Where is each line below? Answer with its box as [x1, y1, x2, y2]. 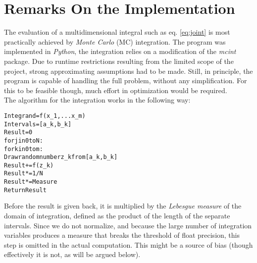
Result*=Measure [4, 178, 57, 186]
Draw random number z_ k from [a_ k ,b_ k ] [4, 154, 118, 161]
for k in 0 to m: [4, 145, 43, 153]
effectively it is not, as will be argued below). [4, 249, 141, 260]
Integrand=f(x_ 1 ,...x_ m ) [4, 112, 86, 119]
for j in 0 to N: [4, 137, 43, 144]
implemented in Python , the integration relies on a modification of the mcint [4, 46, 236, 56]
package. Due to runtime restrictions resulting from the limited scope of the [4, 55, 234, 66]
